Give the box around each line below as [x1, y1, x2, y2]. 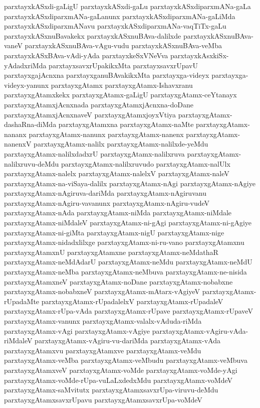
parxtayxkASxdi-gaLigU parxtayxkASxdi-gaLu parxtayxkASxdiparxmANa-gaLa [4, 1, 251, 11]
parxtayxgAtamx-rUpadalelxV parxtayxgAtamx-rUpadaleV [41, 296, 223, 306]
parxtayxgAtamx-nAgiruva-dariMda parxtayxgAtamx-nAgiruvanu [4, 188, 206, 198]
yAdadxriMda [4, 60, 47, 70]
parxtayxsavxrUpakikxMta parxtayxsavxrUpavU [49, 60, 198, 70]
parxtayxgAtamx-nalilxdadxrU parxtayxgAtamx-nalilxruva [4, 148, 185, 159]
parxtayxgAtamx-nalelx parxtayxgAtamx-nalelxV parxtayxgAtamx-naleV [4, 168, 229, 179]
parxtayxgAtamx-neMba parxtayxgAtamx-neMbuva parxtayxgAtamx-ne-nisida [4, 266, 247, 277]
